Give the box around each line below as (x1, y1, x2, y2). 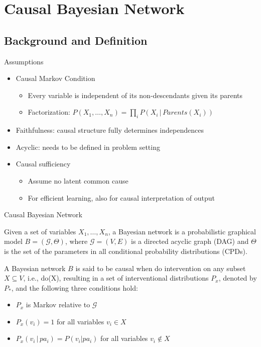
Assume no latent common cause (28, 175, 128, 186)
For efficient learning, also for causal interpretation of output (28, 192, 215, 203)
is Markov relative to (26, 299, 90, 310)
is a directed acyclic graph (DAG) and (131, 236, 249, 246)
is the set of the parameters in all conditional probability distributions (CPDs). (4, 245, 247, 256)
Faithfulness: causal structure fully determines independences (16, 125, 204, 135)
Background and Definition (4, 32, 148, 48)
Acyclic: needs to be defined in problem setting (16, 141, 160, 152)
